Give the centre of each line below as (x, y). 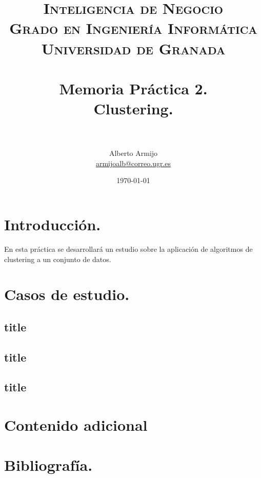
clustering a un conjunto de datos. (58, 259)
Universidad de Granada (133, 48)
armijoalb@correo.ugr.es (133, 163)
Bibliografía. (48, 465)
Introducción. (53, 224)
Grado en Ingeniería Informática (133, 28)
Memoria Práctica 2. (133, 88)
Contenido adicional (76, 425)
